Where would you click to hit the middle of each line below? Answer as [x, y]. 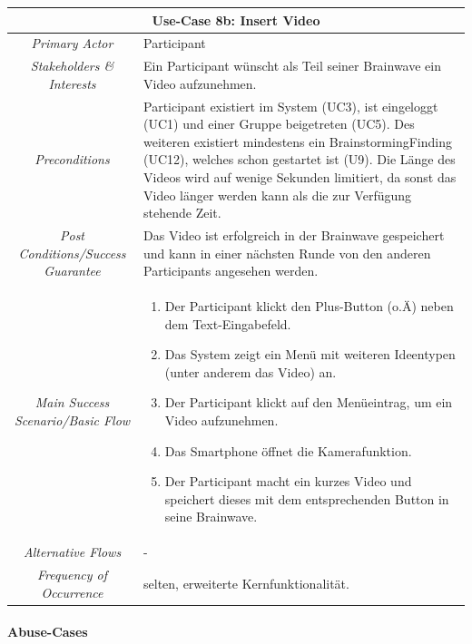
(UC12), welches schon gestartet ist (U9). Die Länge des [300, 159]
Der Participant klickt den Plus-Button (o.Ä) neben [309, 306]
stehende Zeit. [182, 213]
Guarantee [72, 271]
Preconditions [72, 159]
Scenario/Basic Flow [72, 420]
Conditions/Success [72, 253]
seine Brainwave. [211, 517]
